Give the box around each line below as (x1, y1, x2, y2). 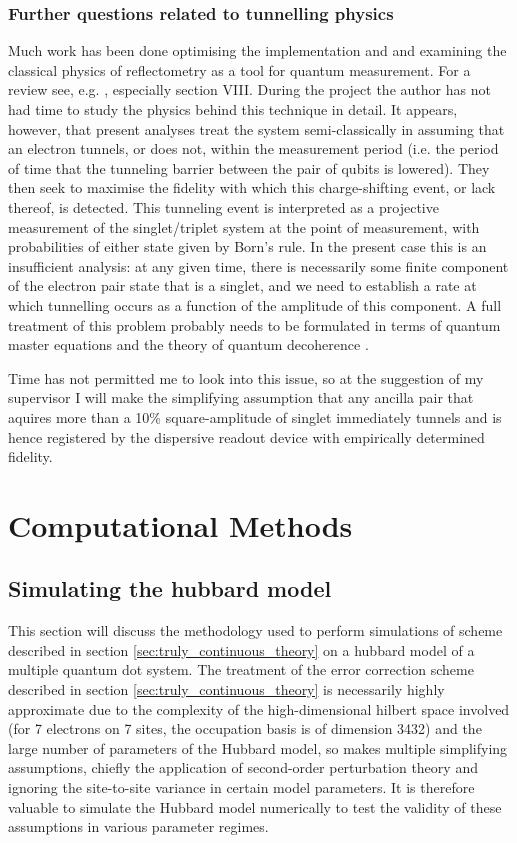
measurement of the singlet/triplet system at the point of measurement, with (8, 216, 480, 237)
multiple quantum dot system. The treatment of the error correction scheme (8, 659, 474, 680)
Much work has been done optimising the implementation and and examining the (8, 40, 507, 61)
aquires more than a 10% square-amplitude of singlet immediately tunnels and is (8, 406, 502, 427)
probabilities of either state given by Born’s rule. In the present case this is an (8, 236, 487, 257)
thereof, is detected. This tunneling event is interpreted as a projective (8, 196, 439, 217)
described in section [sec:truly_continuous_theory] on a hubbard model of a (8, 639, 475, 660)
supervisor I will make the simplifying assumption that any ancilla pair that (8, 387, 474, 408)
